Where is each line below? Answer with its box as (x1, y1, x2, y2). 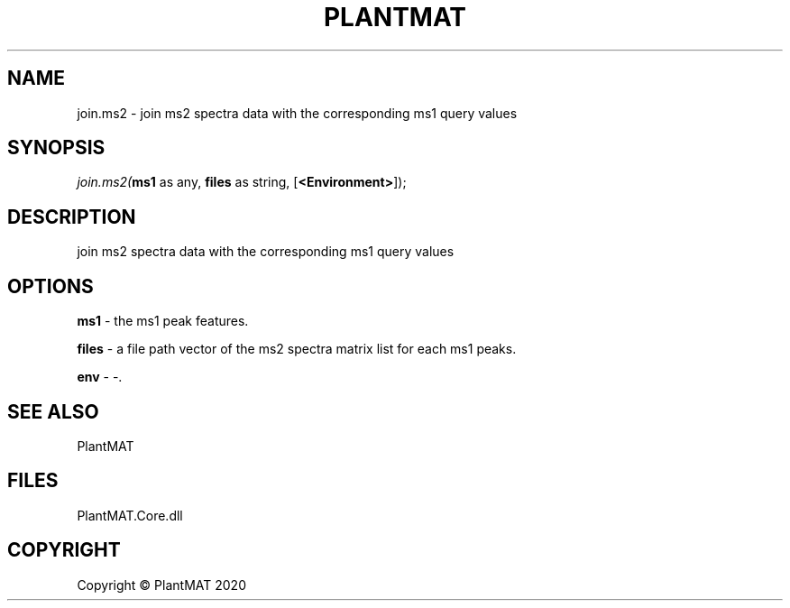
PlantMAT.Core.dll (77, 507, 183, 523)
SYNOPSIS (7, 136, 106, 160)
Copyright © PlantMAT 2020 (77, 576, 246, 593)
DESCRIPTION (7, 205, 136, 228)
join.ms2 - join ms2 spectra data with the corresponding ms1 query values (77, 105, 518, 121)
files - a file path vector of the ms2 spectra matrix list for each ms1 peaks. (77, 341, 517, 357)
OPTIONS (7, 274, 94, 298)
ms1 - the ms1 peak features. (77, 313, 249, 329)
